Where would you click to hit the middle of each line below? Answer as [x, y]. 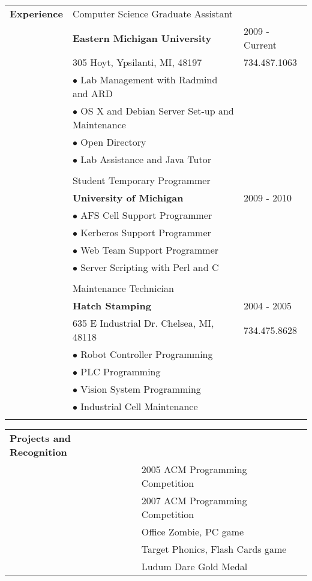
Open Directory [113, 142]
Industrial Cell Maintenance [139, 406]
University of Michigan [128, 198]
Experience [36, 13]
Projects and [40, 438]
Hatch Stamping [112, 305]
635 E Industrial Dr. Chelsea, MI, [143, 323]
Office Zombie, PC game [193, 532]
